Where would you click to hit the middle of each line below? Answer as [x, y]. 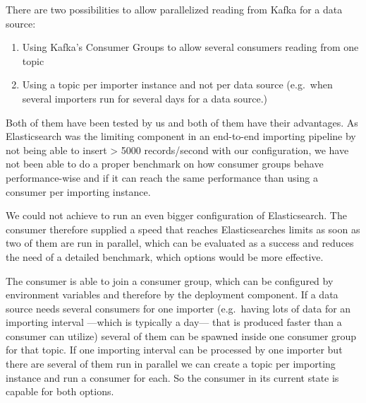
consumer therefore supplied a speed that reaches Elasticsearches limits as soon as [183, 229]
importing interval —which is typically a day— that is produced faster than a [174, 322]
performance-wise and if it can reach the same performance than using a [162, 177]
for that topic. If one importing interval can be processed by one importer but [174, 350]
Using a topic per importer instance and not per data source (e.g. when [177, 84]
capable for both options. [60, 391]
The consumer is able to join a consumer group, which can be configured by [170, 280]
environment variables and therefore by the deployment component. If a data [172, 294]
